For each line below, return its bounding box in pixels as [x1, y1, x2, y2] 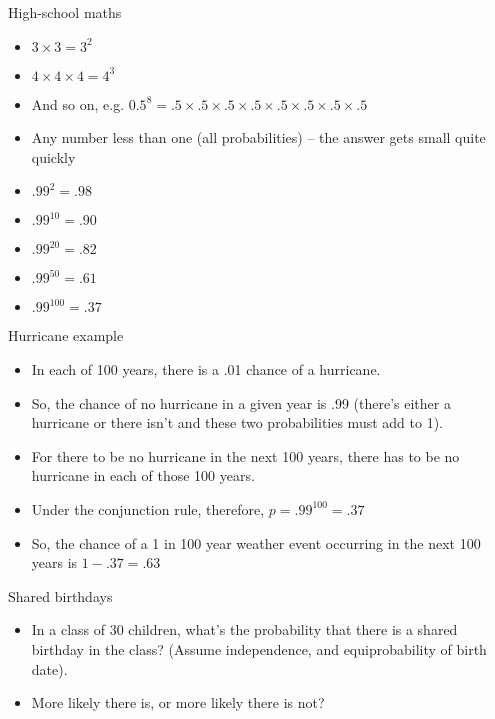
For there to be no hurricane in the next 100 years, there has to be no [31, 445, 460, 466]
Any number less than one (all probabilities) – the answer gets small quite [31, 127, 486, 148]
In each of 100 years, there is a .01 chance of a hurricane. [31, 358, 381, 379]
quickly [31, 146, 76, 167]
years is [31, 552, 78, 573]
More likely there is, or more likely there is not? [31, 692, 325, 713]
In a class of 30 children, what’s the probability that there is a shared [31, 619, 458, 640]
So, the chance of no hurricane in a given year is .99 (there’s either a [31, 392, 451, 413]
